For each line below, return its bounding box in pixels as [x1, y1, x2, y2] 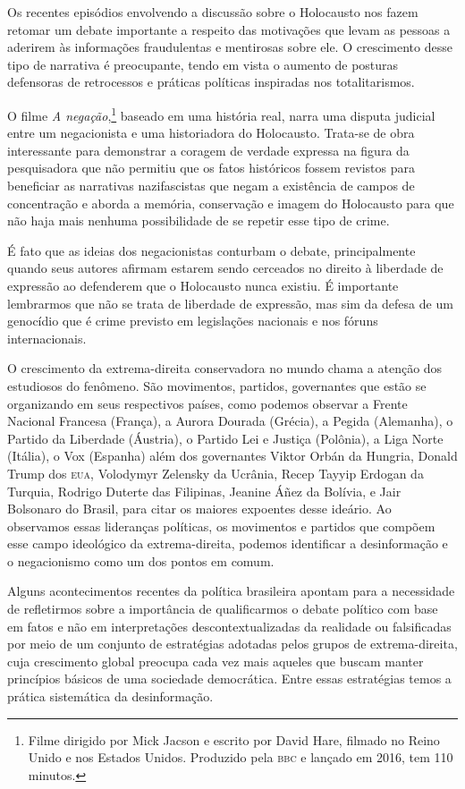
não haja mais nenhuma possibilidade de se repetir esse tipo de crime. [7, 211, 390, 230]
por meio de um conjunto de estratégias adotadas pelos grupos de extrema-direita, [7, 634, 458, 653]
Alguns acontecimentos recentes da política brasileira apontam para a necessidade [7, 581, 455, 600]
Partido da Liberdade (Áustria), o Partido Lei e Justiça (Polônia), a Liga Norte [7, 428, 444, 447]
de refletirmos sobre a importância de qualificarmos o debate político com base [7, 599, 438, 618]
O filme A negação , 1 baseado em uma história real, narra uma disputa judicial [7, 103, 435, 124]
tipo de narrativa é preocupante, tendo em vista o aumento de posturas [7, 55, 399, 73]
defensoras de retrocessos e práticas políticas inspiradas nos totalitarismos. [7, 72, 415, 91]
